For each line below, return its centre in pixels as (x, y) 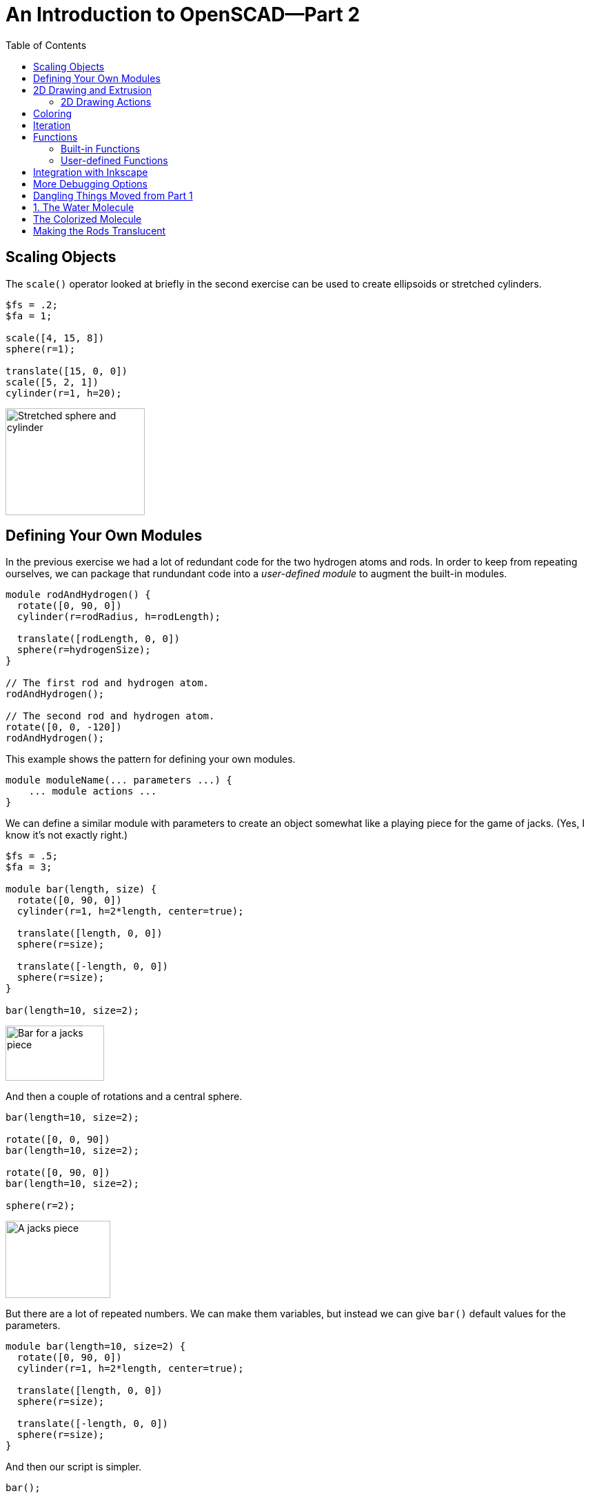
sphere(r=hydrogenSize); (84, 650)
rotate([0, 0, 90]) (58, 1140)
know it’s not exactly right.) (67, 835)
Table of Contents (46, 45)
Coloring (53, 113)
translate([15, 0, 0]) (67, 371)
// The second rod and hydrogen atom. (110, 716)
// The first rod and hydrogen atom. (108, 683)
